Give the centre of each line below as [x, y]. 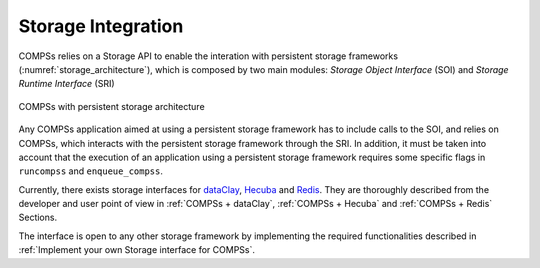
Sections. [38, 217]
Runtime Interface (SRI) [66, 84]
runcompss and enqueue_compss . [91, 171]
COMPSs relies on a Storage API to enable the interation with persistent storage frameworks [208, 56]
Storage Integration [101, 26]
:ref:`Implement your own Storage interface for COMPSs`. [136, 250]
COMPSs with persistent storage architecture [111, 106]
